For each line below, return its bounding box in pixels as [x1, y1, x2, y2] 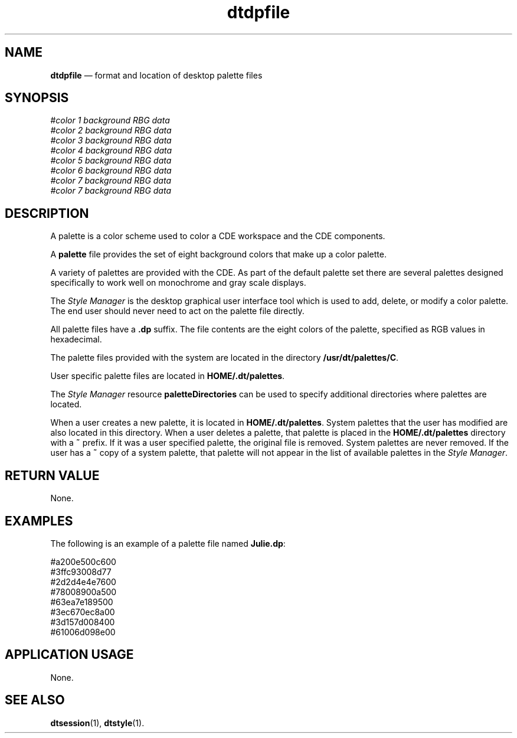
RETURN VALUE [5, 468, 100, 483]
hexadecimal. [50, 334, 102, 345]
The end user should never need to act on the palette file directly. [50, 306, 305, 316]
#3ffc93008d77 [50, 566, 112, 577]
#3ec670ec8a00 [50, 606, 115, 617]
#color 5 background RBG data [50, 155, 172, 166]
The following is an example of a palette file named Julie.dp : [50, 538, 286, 548]
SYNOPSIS [5, 90, 69, 106]
